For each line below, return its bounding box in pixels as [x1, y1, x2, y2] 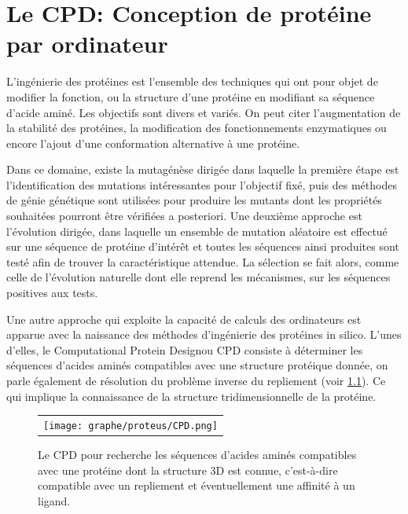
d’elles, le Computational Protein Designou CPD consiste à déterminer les [6, 341, 363, 358]
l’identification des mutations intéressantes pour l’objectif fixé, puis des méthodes [6, 176, 397, 193]
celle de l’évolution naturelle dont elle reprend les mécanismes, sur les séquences [6, 269, 391, 285]
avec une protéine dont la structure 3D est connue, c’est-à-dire [38, 461, 338, 478]
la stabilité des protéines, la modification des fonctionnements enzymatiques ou [6, 119, 387, 136]
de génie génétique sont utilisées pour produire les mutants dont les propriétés [6, 192, 382, 208]
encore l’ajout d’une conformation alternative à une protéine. [6, 134, 300, 151]
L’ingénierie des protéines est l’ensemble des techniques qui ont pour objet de [6, 73, 378, 90]
